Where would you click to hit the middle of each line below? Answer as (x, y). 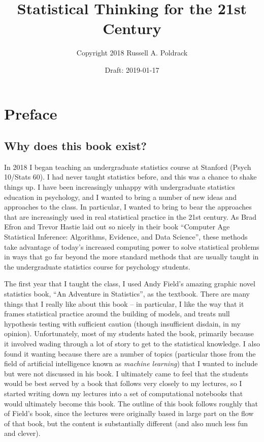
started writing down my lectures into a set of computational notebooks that (124, 393)
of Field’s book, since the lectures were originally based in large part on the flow (129, 413)
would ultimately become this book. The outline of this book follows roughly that (131, 403)
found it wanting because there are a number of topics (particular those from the (130, 353)
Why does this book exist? (75, 146)
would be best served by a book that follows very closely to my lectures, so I (123, 383)
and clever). (22, 433)
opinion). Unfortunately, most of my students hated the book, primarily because (129, 333)
